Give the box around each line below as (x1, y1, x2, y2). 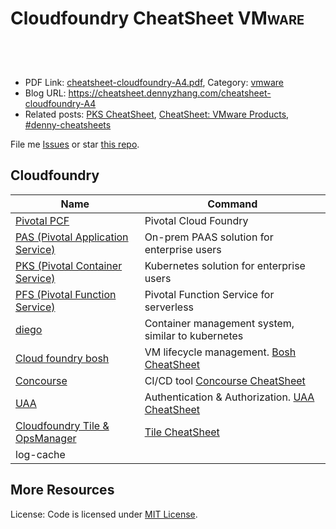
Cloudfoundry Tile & (15, 418, 110, 432)
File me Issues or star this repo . (10, 138, 140, 150)
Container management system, (144, 316, 295, 330)
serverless (144, 300, 195, 314)
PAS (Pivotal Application (15, 230, 129, 244)
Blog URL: (24, 87, 67, 99)
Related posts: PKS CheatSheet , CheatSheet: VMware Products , (24, 108, 290, 120)
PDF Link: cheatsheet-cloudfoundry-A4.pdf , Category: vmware (24, 76, 285, 88)
